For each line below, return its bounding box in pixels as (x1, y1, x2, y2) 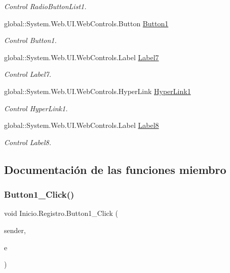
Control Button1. (4, 35, 57, 45)
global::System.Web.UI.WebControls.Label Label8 (4, 120, 159, 130)
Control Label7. (4, 69, 52, 79)
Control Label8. (4, 136, 52, 147)
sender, (4, 224, 26, 235)
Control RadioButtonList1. (4, 1, 87, 11)
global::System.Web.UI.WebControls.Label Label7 (4, 52, 159, 62)
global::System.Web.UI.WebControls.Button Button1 (4, 18, 169, 28)
